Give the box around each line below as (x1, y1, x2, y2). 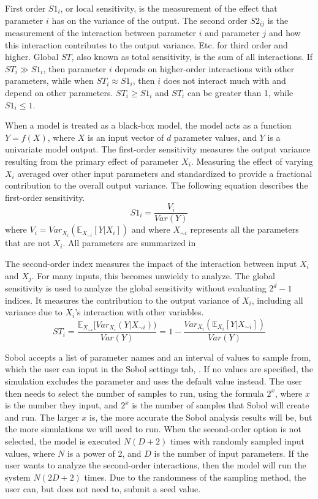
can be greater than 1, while (187, 86, 293, 99)
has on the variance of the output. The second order (51, 13, 248, 26)
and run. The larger (5, 410, 79, 423)
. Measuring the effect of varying (191, 154, 313, 167)
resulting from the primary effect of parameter (5, 154, 179, 167)
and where (131, 223, 170, 236)
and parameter (205, 26, 260, 39)
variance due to (5, 306, 62, 318)
